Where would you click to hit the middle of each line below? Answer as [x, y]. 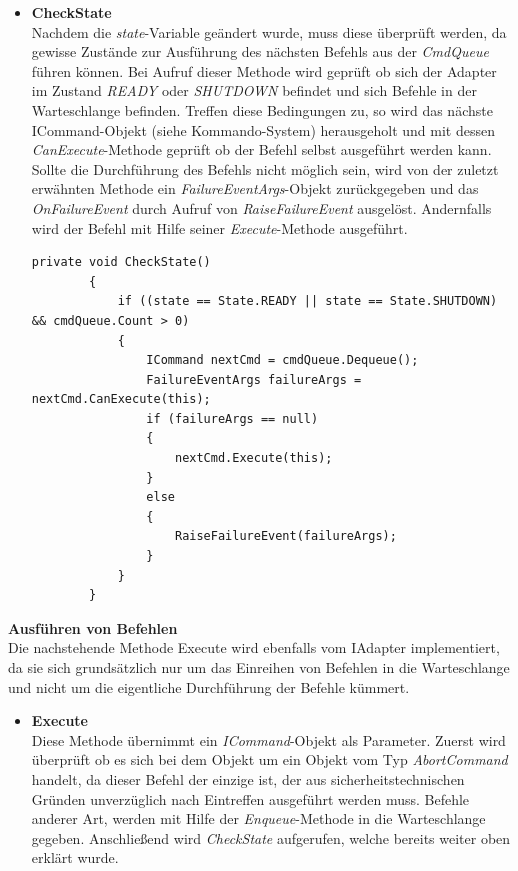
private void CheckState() [121, 262]
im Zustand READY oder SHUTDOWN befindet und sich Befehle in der [254, 90]
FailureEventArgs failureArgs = [254, 379]
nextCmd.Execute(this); [253, 458]
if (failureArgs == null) [232, 418]
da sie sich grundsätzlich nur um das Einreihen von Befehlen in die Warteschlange [259, 667]
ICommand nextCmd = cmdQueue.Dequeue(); [282, 360]
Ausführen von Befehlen [93, 627]
